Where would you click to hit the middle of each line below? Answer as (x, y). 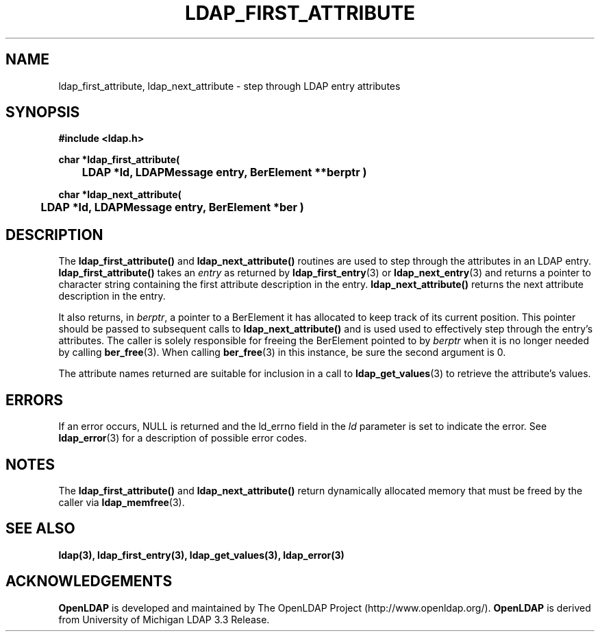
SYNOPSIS (43, 112)
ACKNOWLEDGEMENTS (89, 581)
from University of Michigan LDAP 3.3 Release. (164, 619)
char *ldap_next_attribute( (120, 195)
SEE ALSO (40, 529)
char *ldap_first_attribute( (119, 160)
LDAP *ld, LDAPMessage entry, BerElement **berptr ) (224, 172)
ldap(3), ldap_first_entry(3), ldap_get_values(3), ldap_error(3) (201, 555)
